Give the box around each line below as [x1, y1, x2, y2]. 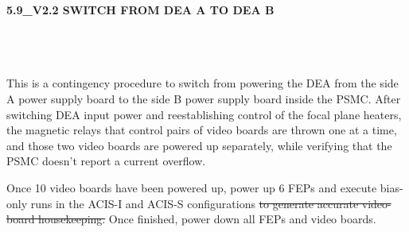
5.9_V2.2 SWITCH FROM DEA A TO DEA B [6, 2, 275, 17]
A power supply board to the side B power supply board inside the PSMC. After [6, 90, 401, 106]
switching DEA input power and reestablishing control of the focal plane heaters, [6, 106, 402, 122]
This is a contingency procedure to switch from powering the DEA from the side [6, 75, 399, 91]
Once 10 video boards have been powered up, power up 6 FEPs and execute [6, 179, 377, 195]
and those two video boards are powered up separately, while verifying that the [6, 137, 392, 153]
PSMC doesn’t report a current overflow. [6, 153, 206, 169]
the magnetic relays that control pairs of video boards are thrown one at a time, [6, 122, 397, 138]
